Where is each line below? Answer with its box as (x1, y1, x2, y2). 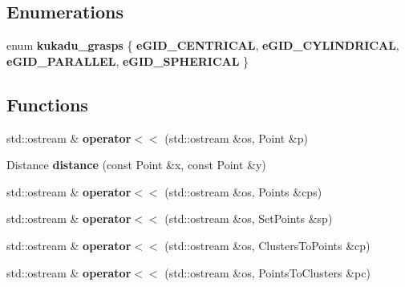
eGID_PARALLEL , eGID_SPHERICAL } (6, 52, 249, 69)
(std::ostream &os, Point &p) (164, 129, 308, 146)
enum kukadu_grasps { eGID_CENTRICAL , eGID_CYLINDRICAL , (6, 37, 399, 54)
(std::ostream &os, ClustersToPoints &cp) (164, 236, 371, 253)
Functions (6, 91, 88, 116)
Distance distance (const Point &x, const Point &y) (6, 156, 266, 173)
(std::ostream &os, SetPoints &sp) (164, 210, 333, 227)
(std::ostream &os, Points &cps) (164, 183, 322, 200)
